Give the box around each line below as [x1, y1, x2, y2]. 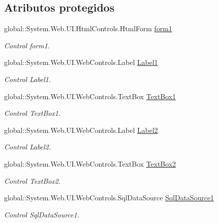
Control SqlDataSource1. [4, 209, 80, 219]
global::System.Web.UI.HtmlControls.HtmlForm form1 [4, 23, 172, 34]
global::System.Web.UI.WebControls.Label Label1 [4, 57, 158, 67]
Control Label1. [4, 73, 51, 84]
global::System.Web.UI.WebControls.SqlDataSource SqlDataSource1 [4, 192, 214, 203]
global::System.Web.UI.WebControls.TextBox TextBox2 [4, 158, 176, 169]
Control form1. [4, 40, 50, 50]
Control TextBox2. [4, 175, 61, 186]
